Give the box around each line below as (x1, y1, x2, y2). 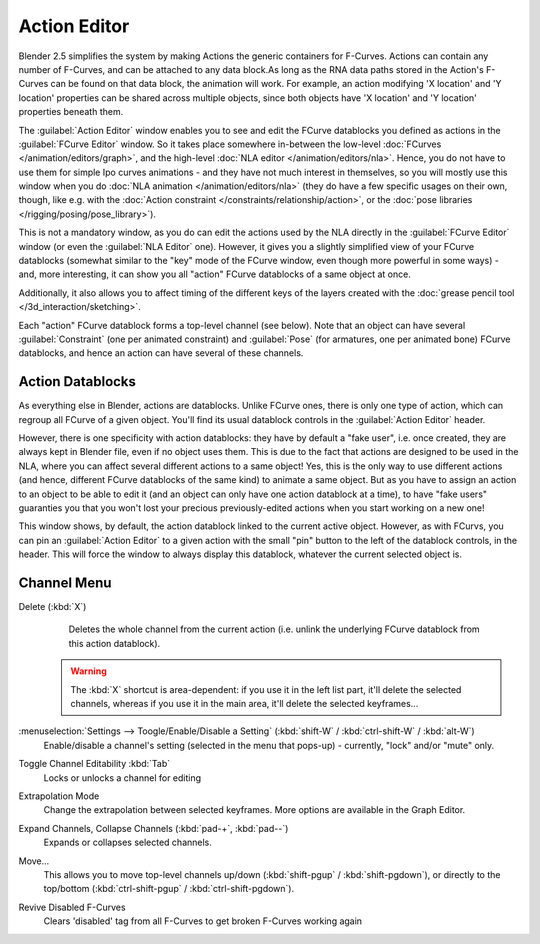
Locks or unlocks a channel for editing (43, 771, 202, 784)
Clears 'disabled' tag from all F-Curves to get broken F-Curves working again (43, 915, 363, 927)
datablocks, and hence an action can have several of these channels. (18, 347, 304, 359)
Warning (70, 665, 107, 677)
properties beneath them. (18, 106, 124, 118)
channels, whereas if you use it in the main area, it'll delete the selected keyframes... (70, 698, 419, 710)
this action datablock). (68, 637, 161, 649)
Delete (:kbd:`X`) (18, 601, 87, 613)
